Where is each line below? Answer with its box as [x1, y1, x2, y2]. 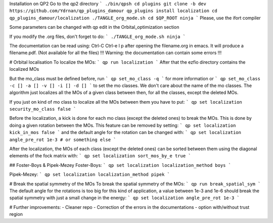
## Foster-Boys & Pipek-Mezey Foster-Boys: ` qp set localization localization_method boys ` [9, 162, 232, 168]
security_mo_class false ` [9, 106, 76, 112]
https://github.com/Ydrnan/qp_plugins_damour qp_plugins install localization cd [9, 8, 217, 14]
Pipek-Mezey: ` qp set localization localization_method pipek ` [9, 171, 170, 177]
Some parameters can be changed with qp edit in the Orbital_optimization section [9, 24, 179, 30]
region [9, 211, 23, 217]
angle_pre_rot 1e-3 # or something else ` [9, 137, 116, 143]
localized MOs [9, 66, 39, 72]
